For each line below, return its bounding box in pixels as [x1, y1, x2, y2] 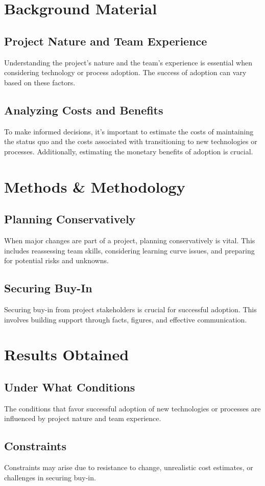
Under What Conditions [4, 379, 135, 395]
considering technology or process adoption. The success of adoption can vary [4, 67, 247, 78]
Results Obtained [4, 344, 129, 365]
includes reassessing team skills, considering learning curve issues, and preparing [4, 245, 255, 256]
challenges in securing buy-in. [4, 472, 96, 482]
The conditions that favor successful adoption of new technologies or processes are [4, 403, 261, 413]
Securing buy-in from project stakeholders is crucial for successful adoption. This [4, 304, 257, 314]
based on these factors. [4, 77, 76, 87]
